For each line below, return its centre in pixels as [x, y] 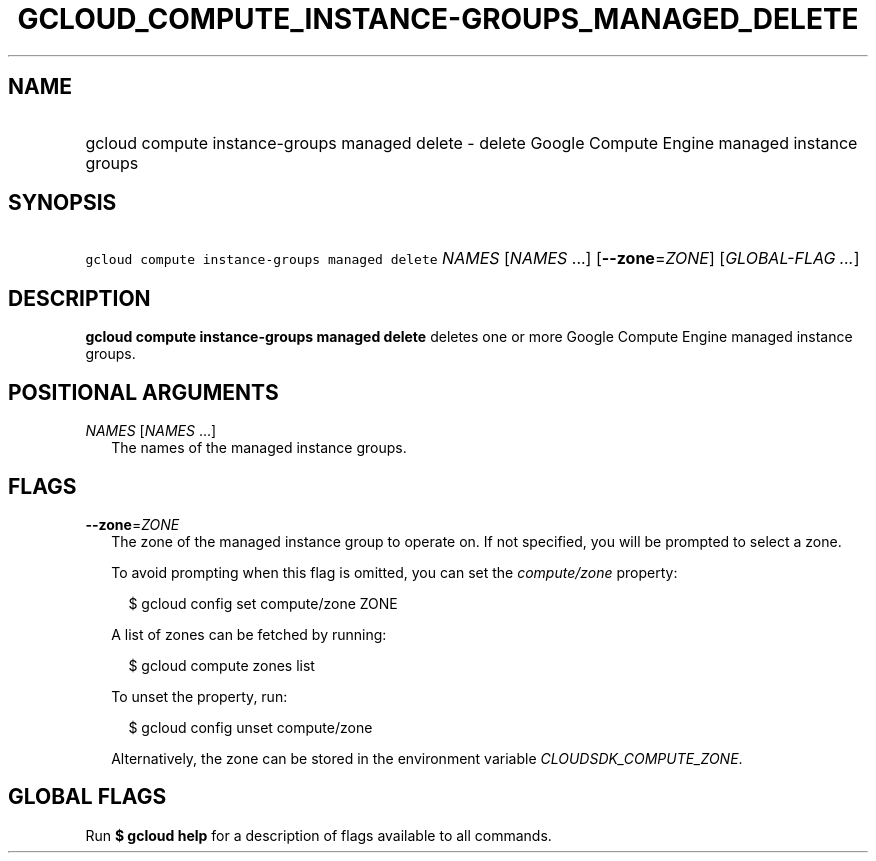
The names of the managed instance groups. [259, 448]
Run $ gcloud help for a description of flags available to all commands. [318, 835]
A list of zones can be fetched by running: [249, 634]
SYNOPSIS [62, 203]
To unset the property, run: [199, 696]
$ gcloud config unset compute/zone [250, 727]
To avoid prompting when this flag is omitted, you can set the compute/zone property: [394, 572]
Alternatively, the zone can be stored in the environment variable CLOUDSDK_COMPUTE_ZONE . [427, 758]
